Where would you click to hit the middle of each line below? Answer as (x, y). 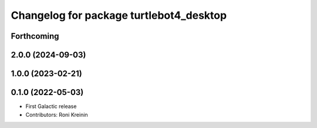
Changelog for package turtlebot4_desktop (119, 15)
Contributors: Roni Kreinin (57, 114)
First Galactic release (51, 106)
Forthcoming (35, 36)
